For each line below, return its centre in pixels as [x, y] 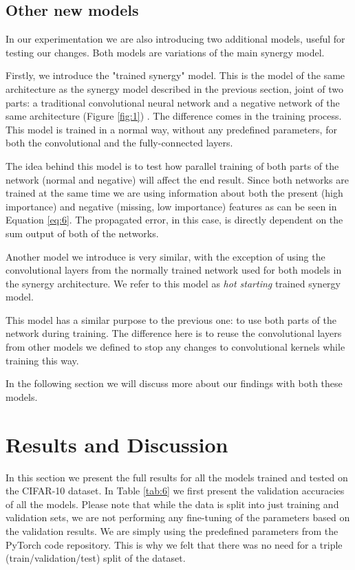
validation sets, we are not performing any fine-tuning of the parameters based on [178, 517]
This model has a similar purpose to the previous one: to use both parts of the [171, 319]
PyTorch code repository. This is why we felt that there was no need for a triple [174, 544]
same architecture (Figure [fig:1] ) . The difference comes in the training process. [174, 116]
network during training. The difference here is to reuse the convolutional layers [174, 333]
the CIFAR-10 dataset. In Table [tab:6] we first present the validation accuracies [175, 491]
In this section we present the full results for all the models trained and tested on [177, 477]
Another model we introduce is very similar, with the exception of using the [165, 256]
